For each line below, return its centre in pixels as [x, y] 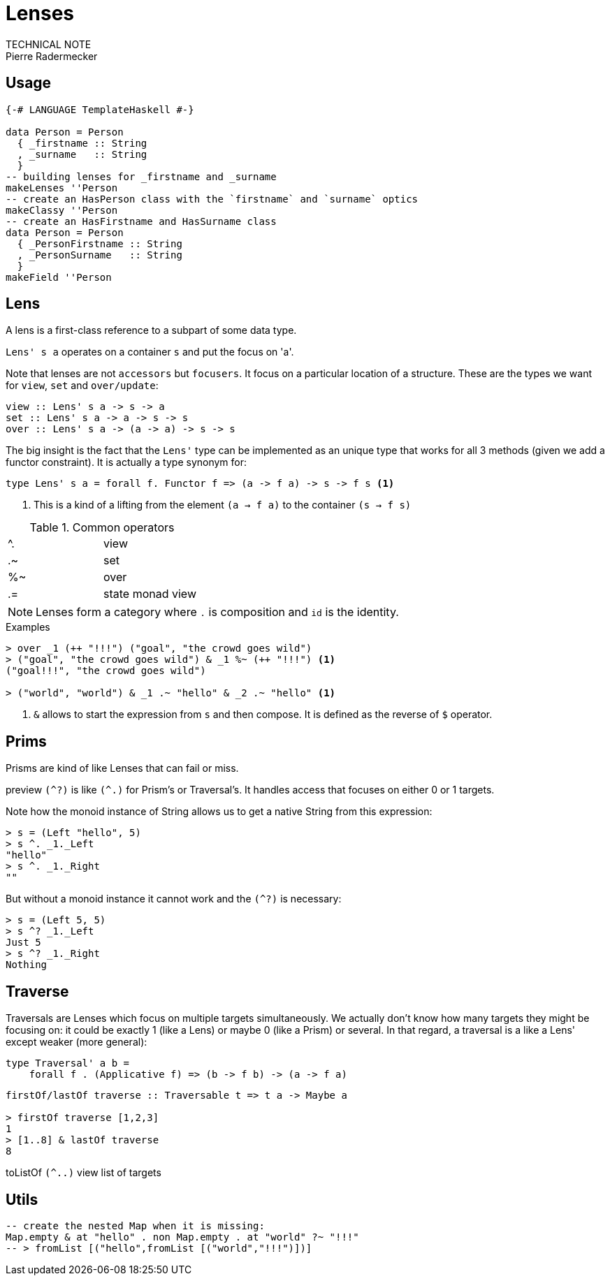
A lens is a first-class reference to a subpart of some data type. [151, 330]
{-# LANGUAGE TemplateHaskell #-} [100, 109]
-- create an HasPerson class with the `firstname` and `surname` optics [212, 199]
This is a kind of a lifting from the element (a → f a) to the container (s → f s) [223, 505]
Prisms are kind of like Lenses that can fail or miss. [122, 768]
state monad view [150, 594]
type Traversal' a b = [68, 1063]
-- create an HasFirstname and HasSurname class [141, 221]
